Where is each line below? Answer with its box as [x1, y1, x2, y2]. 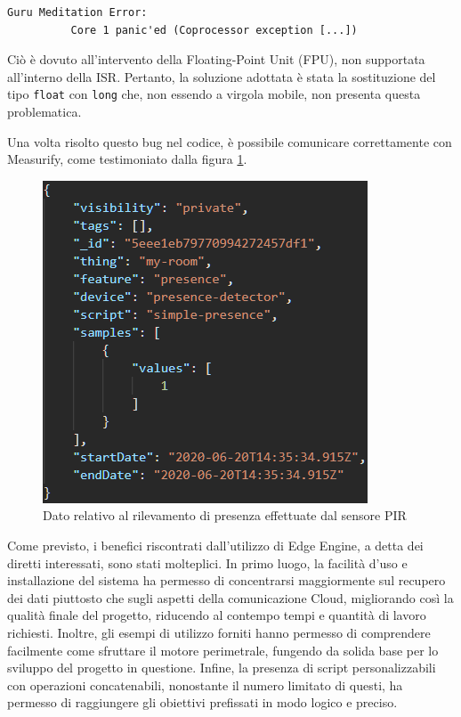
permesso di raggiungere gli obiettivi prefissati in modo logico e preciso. [7, 693, 398, 712]
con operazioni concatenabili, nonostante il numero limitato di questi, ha [7, 675, 403, 694]
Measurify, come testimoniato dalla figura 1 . [7, 150, 247, 168]
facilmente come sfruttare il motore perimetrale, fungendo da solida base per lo [7, 640, 439, 659]
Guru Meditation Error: [7, 6, 148, 19]
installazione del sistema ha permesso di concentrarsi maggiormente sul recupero [7, 571, 446, 590]
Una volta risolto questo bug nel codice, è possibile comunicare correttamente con [7, 132, 452, 151]
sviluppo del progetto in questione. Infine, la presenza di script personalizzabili [7, 658, 436, 677]
